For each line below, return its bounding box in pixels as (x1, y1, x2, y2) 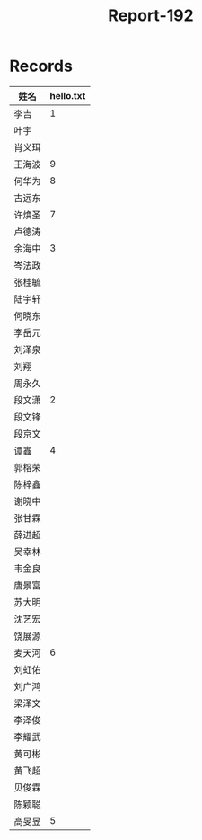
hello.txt (49, 89, 86, 102)
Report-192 (107, 5, 195, 26)
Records (9, 56, 74, 76)
